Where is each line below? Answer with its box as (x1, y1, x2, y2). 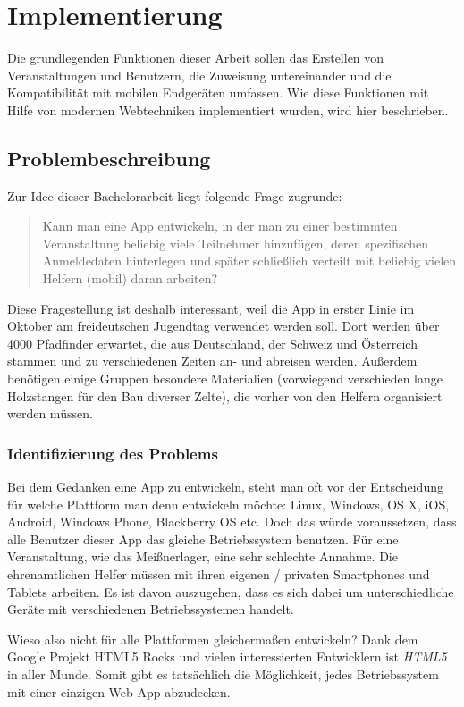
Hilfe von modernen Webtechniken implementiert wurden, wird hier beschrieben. (7, 100, 449, 119)
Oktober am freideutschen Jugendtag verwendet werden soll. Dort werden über (7, 316, 440, 335)
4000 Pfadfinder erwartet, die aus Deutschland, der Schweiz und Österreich (7, 333, 418, 352)
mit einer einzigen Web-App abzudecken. (7, 682, 231, 701)
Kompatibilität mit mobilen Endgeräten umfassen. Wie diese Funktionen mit (7, 83, 429, 102)
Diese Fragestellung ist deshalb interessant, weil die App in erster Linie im (7, 299, 415, 317)
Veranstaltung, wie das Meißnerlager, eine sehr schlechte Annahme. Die (7, 547, 398, 566)
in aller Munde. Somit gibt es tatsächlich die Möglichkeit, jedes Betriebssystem (7, 664, 439, 683)
